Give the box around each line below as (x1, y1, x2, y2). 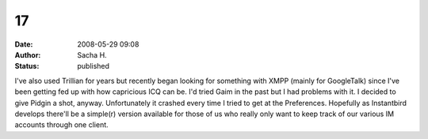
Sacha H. (77, 50, 107, 59)
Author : (14, 50, 41, 59)
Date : (14, 39, 33, 49)
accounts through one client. (14, 120, 109, 130)
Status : (14, 62, 40, 71)
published (77, 62, 110, 71)
